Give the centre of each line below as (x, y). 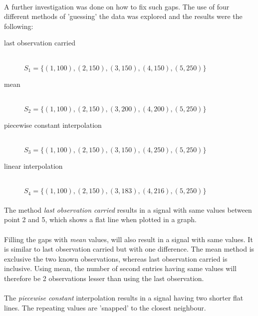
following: (19, 26)
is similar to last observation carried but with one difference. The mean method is (129, 249)
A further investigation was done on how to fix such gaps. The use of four (117, 6)
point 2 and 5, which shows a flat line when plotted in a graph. (100, 219)
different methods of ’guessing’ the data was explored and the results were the (123, 16)
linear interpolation (33, 165)
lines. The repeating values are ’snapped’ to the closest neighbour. (105, 307)
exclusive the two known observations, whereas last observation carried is (116, 258)
